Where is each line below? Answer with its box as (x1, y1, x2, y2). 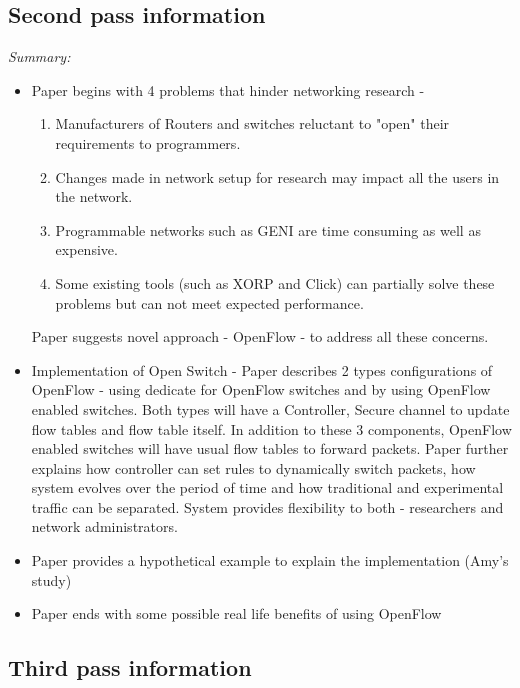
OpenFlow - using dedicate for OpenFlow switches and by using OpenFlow (31, 379, 491, 400)
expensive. (55, 239, 118, 260)
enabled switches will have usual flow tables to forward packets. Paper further (31, 438, 509, 459)
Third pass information (8, 652, 252, 683)
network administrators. (31, 516, 178, 537)
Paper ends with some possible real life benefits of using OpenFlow (31, 603, 442, 624)
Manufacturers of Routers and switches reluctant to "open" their (55, 113, 450, 134)
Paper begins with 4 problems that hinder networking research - (31, 79, 425, 100)
